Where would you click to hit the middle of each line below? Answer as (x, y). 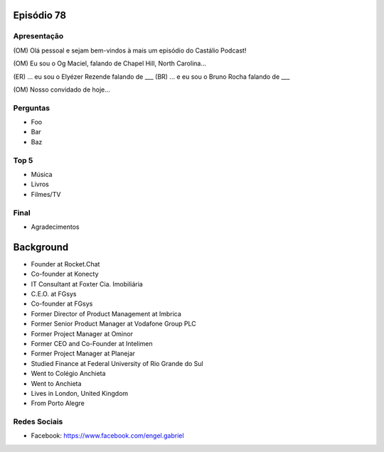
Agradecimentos (55, 227)
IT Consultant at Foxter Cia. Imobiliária (87, 284)
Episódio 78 (40, 15)
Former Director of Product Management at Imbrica (106, 313)
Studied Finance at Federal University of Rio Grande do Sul (117, 363)
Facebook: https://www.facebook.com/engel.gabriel (107, 436)
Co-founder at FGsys (62, 304)
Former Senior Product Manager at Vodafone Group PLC (114, 324)
